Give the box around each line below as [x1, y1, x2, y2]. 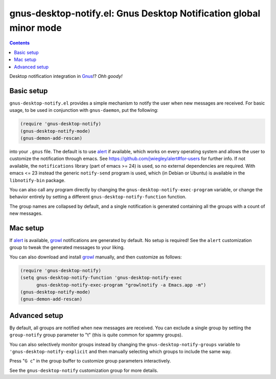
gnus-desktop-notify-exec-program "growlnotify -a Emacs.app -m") [36, 282, 206, 288]
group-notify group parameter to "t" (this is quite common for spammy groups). [9, 332, 183, 338]
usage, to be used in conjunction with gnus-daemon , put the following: [9, 107, 158, 113]
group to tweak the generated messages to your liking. [9, 244, 125, 251]
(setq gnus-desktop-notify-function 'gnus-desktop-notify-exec [20, 275, 182, 281]
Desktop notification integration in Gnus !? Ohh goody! [9, 73, 123, 79]
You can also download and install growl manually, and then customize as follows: [9, 254, 182, 260]
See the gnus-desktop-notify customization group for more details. [9, 367, 158, 373]
